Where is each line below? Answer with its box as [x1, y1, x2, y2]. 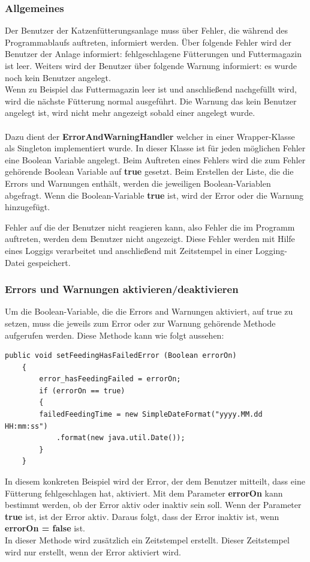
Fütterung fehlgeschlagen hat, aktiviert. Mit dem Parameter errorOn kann [5, 486, 283, 499]
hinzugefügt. [5, 201, 50, 213]
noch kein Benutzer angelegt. [5, 71, 111, 83]
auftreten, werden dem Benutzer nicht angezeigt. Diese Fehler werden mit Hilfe [5, 232, 295, 245]
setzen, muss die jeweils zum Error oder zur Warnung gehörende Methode [5, 316, 276, 329]
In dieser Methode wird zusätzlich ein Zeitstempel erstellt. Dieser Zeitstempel [5, 534, 290, 546]
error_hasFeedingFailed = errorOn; [39, 375, 181, 384]
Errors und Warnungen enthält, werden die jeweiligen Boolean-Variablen [5, 177, 271, 189]
